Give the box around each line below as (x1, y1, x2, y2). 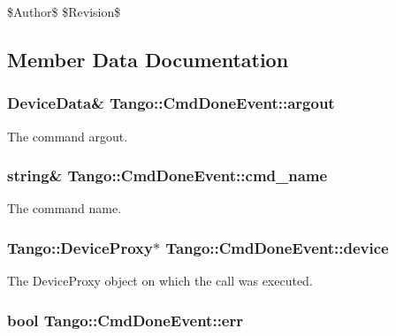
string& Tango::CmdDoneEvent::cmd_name (7, 164, 328, 187)
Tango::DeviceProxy (7, 236, 153, 258)
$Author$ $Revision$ (7, 3, 121, 20)
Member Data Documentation (7, 45, 289, 73)
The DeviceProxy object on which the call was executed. (7, 271, 313, 290)
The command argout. (7, 126, 128, 145)
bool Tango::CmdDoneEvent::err (7, 309, 243, 331)
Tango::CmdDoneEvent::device (165, 236, 389, 258)
